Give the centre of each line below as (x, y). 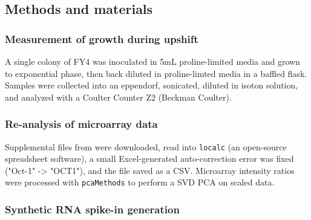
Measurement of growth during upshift (102, 38)
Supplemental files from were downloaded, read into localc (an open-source (146, 146)
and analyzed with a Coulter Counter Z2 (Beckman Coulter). (118, 97)
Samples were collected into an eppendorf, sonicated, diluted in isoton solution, (152, 85)
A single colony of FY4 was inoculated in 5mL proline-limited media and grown (152, 61)
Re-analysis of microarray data (81, 124)
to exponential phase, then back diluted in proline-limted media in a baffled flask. (156, 73)
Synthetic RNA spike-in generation (92, 209)
